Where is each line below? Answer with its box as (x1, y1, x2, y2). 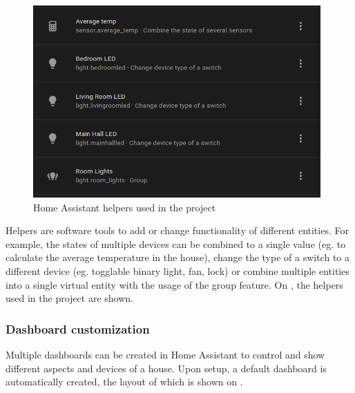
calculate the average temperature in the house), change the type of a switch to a (6, 250, 349, 265)
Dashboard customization (6, 320, 150, 337)
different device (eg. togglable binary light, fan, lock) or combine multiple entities (6, 264, 349, 278)
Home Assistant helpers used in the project (33, 200, 216, 214)
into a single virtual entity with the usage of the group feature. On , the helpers (6, 277, 343, 291)
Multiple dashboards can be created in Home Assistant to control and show (6, 347, 325, 362)
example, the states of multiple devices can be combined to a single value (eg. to (6, 236, 346, 251)
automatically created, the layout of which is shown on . (6, 374, 243, 389)
